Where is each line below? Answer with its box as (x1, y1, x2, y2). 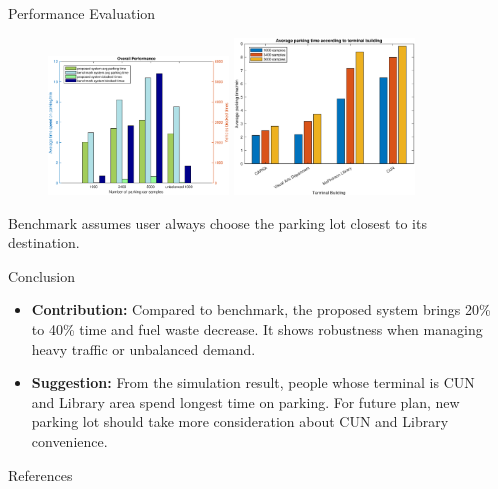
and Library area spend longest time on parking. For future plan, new (31, 391, 460, 412)
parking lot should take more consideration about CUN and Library (31, 411, 449, 432)
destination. (8, 232, 80, 253)
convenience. (31, 430, 108, 451)
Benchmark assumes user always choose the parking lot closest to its (8, 212, 427, 233)
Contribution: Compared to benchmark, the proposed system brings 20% (31, 299, 491, 320)
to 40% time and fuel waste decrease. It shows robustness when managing (31, 318, 483, 339)
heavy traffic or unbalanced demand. (31, 338, 256, 359)
